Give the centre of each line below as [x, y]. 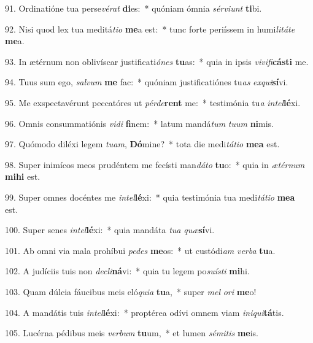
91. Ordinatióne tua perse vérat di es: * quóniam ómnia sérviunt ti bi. [133, 8]
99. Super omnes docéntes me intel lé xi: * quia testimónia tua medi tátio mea [150, 197]
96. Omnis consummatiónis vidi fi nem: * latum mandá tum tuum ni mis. [140, 123]
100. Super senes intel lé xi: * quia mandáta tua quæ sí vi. [110, 230]
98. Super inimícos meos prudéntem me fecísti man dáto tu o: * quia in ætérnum [155, 164]
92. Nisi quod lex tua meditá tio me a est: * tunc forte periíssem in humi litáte [150, 29]
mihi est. [23, 176]
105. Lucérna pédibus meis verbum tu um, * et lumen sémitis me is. [132, 333]
